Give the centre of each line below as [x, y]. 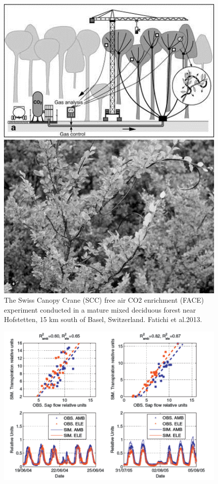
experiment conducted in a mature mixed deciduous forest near [100, 309]
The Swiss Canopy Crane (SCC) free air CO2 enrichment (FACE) [104, 300]
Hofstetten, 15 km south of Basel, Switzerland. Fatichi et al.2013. [103, 319]
